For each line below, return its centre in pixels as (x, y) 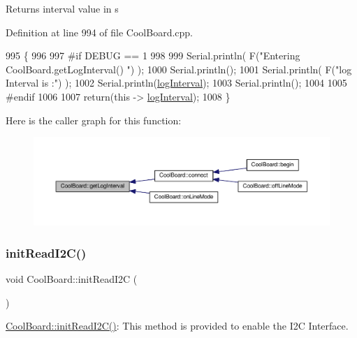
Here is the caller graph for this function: (94, 120)
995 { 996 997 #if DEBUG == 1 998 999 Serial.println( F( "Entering (153, 56)
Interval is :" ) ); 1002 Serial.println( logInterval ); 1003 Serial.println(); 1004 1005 (176, 83)
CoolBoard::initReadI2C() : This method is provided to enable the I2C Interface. (177, 326)
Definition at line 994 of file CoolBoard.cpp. (100, 32)
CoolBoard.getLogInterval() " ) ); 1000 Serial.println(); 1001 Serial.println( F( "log (179, 69)
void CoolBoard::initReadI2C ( (72, 279)
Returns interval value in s (62, 8)
